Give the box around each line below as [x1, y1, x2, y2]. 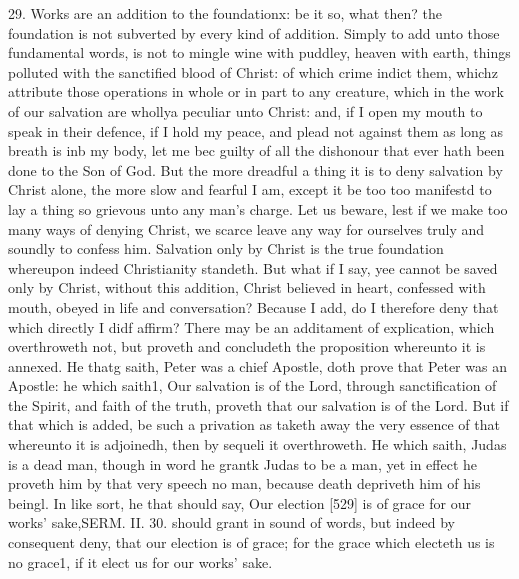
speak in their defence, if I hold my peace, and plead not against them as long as [8, 120, 503, 141]
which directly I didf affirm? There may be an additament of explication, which [8, 316, 495, 337]
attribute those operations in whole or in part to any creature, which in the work [8, 81, 504, 102]
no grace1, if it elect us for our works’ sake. [8, 551, 273, 572]
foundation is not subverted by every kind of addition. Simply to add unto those [8, 22, 500, 43]
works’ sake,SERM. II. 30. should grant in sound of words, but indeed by [8, 512, 455, 533]
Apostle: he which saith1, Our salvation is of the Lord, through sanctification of [8, 375, 497, 396]
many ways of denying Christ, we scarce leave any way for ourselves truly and [8, 218, 485, 239]
